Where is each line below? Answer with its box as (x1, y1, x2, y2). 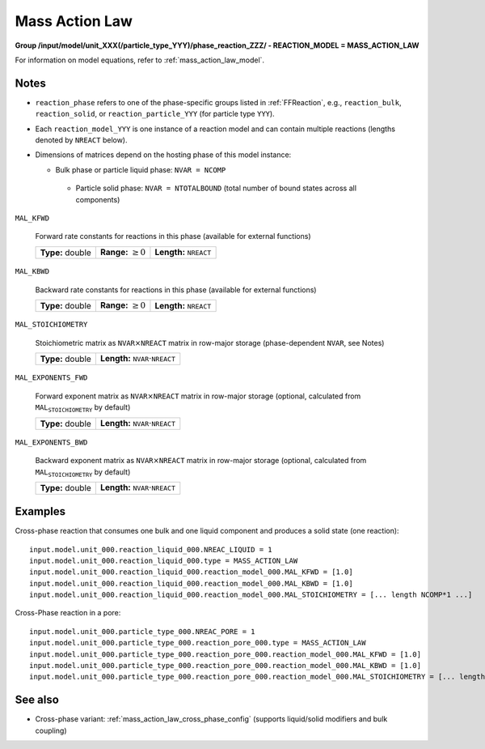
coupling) (35, 726, 67, 735)
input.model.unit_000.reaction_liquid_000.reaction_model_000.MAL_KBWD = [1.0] (29, 579, 353, 588)
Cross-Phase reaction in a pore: (15, 608, 121, 618)
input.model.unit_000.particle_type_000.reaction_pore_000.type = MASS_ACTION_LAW (29, 638, 366, 648)
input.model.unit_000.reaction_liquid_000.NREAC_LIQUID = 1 (29, 545, 272, 554)
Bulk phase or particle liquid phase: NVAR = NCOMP (55, 164, 226, 174)
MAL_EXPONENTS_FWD (15, 373, 88, 382)
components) (75, 194, 120, 204)
